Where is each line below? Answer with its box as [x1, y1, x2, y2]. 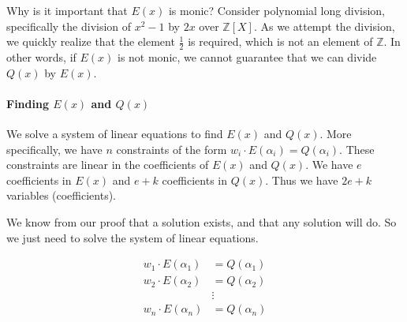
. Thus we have [265, 171, 338, 188]
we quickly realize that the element [6, 33, 175, 50]
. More [319, 125, 352, 141]
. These [339, 140, 375, 157]
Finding [6, 95, 49, 111]
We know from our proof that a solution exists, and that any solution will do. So [6, 213, 397, 230]
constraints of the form [116, 140, 227, 157]
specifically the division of [6, 17, 132, 34]
